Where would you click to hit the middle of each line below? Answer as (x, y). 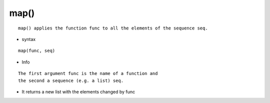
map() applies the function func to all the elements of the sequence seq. (113, 28)
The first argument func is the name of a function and (88, 73)
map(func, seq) (37, 51)
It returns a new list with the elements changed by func (78, 91)
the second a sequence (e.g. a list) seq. (71, 80)
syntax (29, 39)
